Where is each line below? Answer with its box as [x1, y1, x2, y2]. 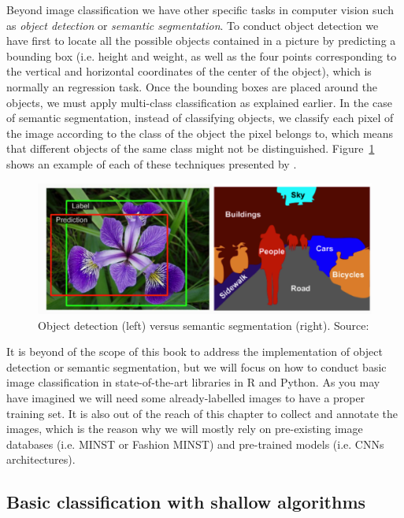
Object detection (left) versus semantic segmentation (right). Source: [38, 316, 369, 333]
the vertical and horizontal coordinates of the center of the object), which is [6, 63, 372, 80]
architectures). [6, 451, 76, 468]
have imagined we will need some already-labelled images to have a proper [6, 389, 365, 405]
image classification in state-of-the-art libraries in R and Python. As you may [6, 374, 380, 390]
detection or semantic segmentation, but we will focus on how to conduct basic [6, 358, 387, 375]
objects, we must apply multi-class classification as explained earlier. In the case [6, 94, 392, 110]
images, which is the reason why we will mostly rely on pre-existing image [6, 420, 363, 437]
